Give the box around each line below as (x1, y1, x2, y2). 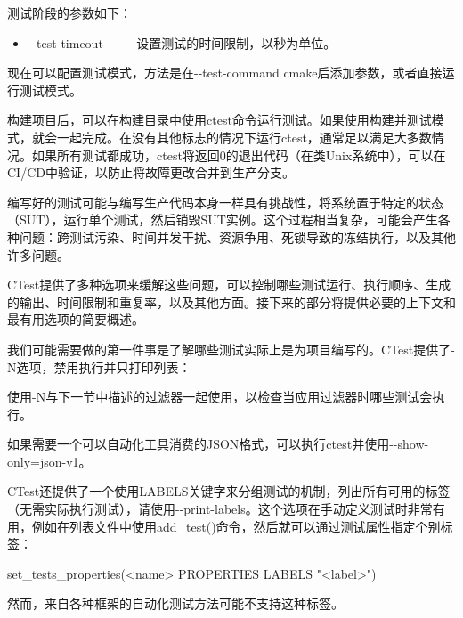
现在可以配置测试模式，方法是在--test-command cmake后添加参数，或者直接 (7, 63, 443, 82)
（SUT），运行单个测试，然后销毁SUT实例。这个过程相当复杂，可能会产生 (7, 210, 438, 229)
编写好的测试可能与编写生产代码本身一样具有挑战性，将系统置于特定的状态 (7, 192, 443, 211)
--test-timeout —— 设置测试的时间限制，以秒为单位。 (28, 33, 337, 52)
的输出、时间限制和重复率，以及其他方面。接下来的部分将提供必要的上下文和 (7, 292, 456, 311)
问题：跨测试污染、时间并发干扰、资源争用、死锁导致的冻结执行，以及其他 (19, 227, 456, 246)
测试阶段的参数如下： (7, 4, 132, 21)
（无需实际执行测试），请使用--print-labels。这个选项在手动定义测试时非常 (7, 500, 433, 518)
